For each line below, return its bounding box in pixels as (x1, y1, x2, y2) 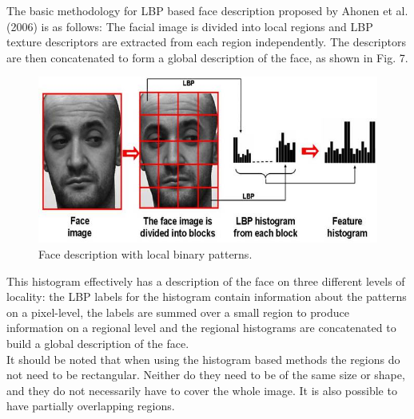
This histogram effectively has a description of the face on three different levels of (6, 272, 405, 289)
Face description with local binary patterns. (38, 246, 253, 263)
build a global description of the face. (6, 335, 189, 352)
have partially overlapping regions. (6, 397, 175, 414)
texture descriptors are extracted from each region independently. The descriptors (6, 34, 406, 50)
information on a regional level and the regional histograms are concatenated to (6, 319, 396, 336)
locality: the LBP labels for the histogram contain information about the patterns (6, 288, 407, 305)
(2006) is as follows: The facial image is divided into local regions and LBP (6, 18, 373, 34)
